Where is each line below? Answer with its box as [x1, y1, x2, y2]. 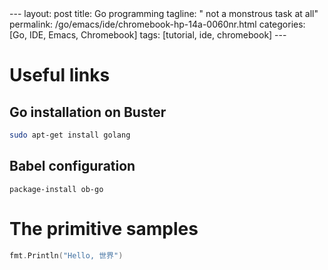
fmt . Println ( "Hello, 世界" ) [9, 250, 124, 261]
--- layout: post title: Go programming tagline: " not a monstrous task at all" [9, 8, 319, 19]
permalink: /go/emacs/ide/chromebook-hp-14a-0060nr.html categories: [9, 18, 306, 30]
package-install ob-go [9, 184, 104, 194]
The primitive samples [9, 217, 199, 240]
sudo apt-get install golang [9, 130, 131, 140]
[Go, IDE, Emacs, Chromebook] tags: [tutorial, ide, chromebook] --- [9, 29, 287, 41]
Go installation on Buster [9, 103, 167, 121]
